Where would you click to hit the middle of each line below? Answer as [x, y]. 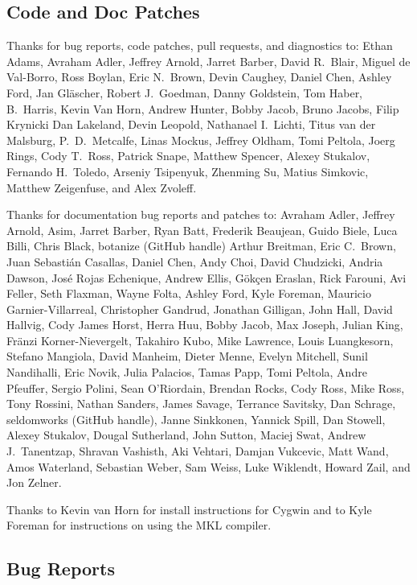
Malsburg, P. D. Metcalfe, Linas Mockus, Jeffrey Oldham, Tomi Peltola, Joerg [201, 140]
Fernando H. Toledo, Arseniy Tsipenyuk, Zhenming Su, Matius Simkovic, [188, 171]
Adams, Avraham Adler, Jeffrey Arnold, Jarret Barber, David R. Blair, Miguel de [208, 61]
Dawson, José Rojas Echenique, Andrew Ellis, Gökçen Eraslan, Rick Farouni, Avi [206, 277]
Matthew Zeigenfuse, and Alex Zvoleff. [102, 187]
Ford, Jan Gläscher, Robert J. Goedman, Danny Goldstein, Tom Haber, [185, 92]
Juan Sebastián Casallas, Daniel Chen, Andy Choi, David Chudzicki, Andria [195, 261]
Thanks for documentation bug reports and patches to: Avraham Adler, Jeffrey [201, 214]
